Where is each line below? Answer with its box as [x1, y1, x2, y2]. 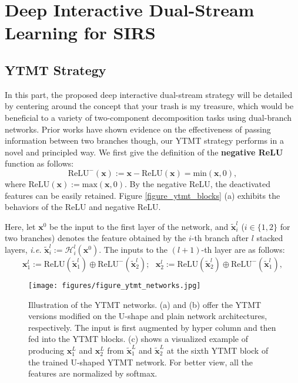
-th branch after [191, 232, 249, 244]
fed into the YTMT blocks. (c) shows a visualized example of [28, 333, 248, 345]
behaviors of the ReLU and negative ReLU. [5, 201, 161, 213]
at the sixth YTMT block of [166, 344, 269, 356]
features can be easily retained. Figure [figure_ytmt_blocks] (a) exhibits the [5, 189, 280, 201]
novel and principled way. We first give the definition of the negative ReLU [5, 145, 283, 158]
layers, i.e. [5, 243, 42, 255]
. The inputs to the [99, 243, 168, 255]
